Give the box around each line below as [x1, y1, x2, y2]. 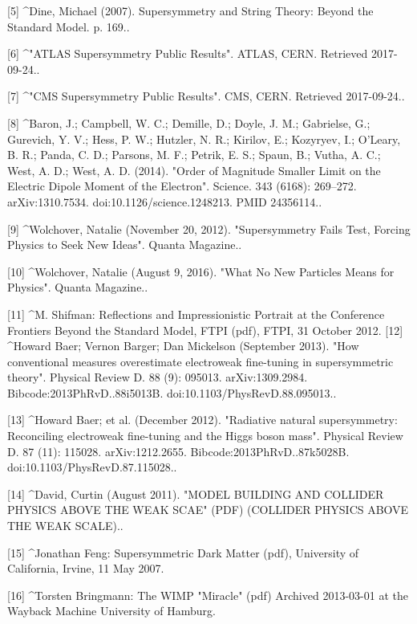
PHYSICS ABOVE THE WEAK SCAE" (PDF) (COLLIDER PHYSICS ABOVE [7, 501, 409, 518]
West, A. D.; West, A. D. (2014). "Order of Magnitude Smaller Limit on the [7, 161, 381, 178]
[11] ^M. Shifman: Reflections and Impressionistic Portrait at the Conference [7, 305, 385, 322]
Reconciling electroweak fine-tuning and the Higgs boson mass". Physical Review [7, 427, 403, 444]
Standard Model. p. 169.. [7, 18, 130, 35]
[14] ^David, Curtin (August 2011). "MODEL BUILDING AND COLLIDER [7, 485, 384, 502]
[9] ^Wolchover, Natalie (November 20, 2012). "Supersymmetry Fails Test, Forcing [7, 220, 411, 237]
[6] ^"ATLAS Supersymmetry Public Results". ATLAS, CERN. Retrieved [7, 45, 368, 62]
